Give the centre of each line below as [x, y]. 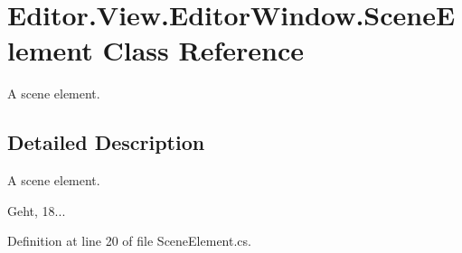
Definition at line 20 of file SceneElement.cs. [129, 241]
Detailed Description [106, 142]
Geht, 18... [37, 210]
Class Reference [203, 50]
